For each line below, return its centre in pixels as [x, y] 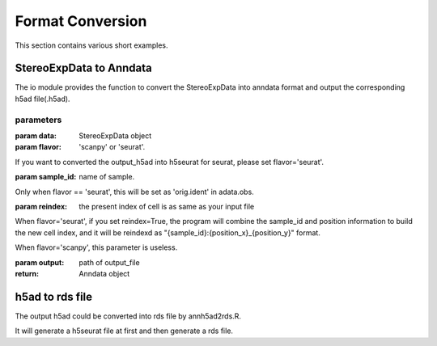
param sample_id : [46, 177]
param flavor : [38, 147]
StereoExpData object [115, 135]
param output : [40, 262]
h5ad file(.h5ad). [42, 99]
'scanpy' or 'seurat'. [112, 147]
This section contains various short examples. [92, 45]
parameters [38, 120]
